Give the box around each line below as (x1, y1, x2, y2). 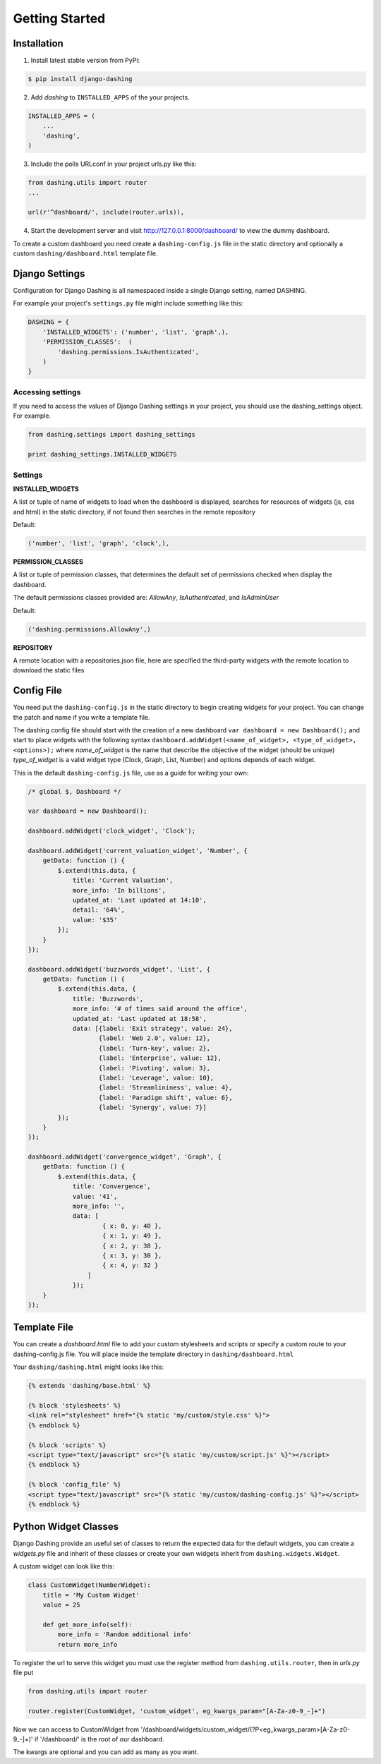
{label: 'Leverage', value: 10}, (98, 1073, 214, 1082)
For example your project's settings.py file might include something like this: (13, 299, 243, 308)
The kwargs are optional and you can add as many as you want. (13, 1748, 199, 1756)
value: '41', (72, 1192, 118, 1200)
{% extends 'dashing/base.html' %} (28, 1382, 151, 1390)
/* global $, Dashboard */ (28, 787, 121, 795)
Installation (13, 37, 64, 49)
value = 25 (42, 1600, 80, 1609)
